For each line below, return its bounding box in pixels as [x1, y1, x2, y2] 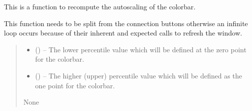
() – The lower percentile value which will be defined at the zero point [35, 44, 247, 54]
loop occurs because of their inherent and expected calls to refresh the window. [4, 28, 242, 38]
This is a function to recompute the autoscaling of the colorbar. [4, 1, 196, 11]
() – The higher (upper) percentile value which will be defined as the [35, 70, 242, 80]
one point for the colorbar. [35, 80, 115, 90]
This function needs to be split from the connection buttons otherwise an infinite [4, 18, 248, 28]
